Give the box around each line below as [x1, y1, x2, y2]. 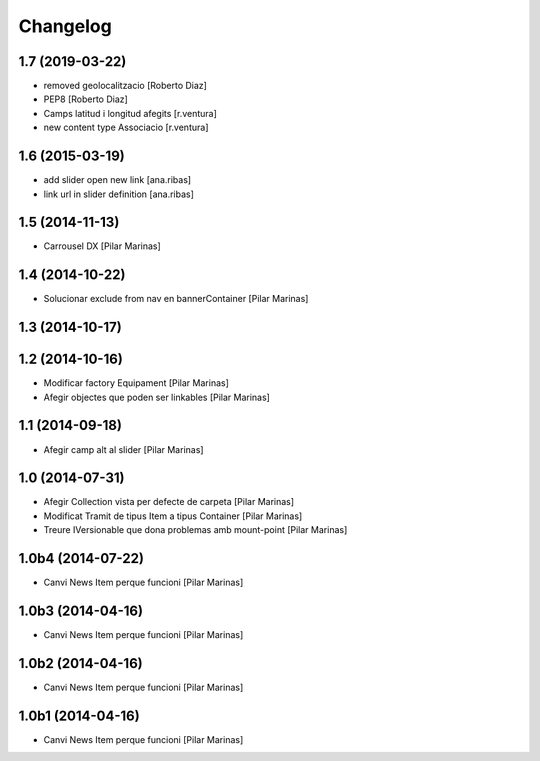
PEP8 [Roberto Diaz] [43, 93, 129, 105]
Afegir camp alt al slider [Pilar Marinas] [43, 443, 204, 455]
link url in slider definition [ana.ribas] [43, 188, 195, 200]
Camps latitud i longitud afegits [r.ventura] [43, 107, 217, 119]
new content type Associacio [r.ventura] [43, 121, 209, 134]
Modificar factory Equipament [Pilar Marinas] [43, 377, 230, 389]
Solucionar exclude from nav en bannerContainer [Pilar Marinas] [43, 293, 309, 305]
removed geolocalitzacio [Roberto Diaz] [43, 80, 207, 92]
